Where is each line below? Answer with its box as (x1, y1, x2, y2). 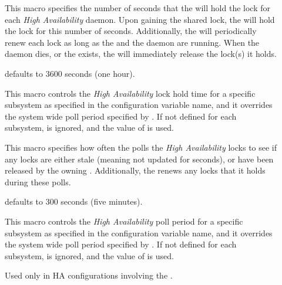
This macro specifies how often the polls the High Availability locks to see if (5, 141, 277, 153)
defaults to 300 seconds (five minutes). (5, 195, 143, 208)
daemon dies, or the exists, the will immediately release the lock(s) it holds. (5, 48, 277, 60)
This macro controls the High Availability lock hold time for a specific (5, 87, 256, 99)
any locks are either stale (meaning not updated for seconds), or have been (5, 152, 274, 165)
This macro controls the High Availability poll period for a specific (5, 215, 243, 227)
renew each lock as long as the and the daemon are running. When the (5, 36, 260, 48)
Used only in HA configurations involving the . (5, 269, 173, 281)
